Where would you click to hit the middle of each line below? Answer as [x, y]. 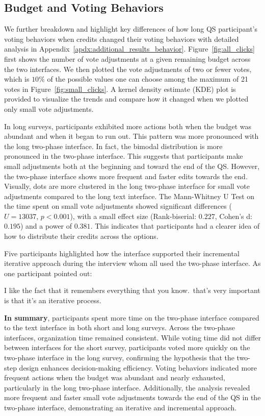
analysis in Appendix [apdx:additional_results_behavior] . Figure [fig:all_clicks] [130, 49]
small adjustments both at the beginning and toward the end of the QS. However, [132, 166]
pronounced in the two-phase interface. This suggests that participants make [124, 156]
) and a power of [46, 226]
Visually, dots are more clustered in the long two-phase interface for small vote [127, 186]
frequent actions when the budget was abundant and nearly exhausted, [115, 377]
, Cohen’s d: [233, 216]
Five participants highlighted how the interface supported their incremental [122, 253]
